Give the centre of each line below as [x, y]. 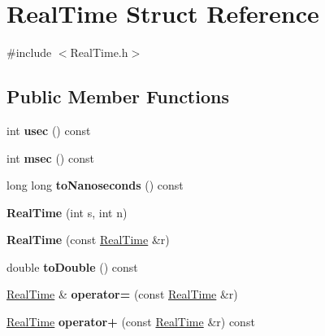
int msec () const [50, 157]
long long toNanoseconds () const [95, 185]
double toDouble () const [72, 266]
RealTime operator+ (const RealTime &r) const [131, 322]
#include [29, 52]
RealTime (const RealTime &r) [88, 240]
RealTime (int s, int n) [67, 212]
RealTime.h [99, 52]
